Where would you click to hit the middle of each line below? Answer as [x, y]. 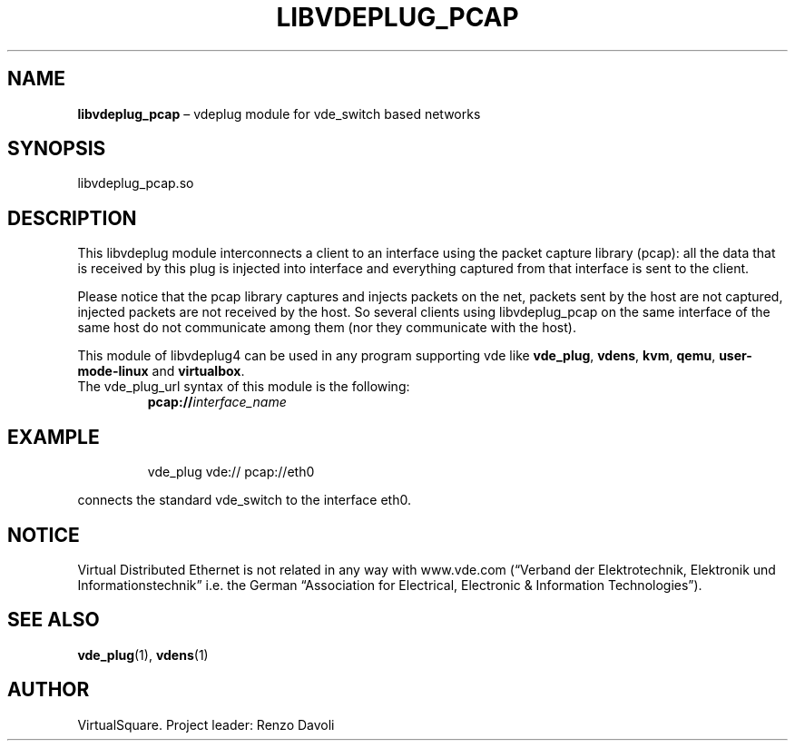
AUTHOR [49, 690]
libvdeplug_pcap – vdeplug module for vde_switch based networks [279, 113]
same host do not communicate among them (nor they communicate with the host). [327, 328]
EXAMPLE [54, 437]
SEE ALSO [54, 620]
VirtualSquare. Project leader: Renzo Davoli [206, 724]
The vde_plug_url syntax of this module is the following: [244, 387]
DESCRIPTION [72, 218]
